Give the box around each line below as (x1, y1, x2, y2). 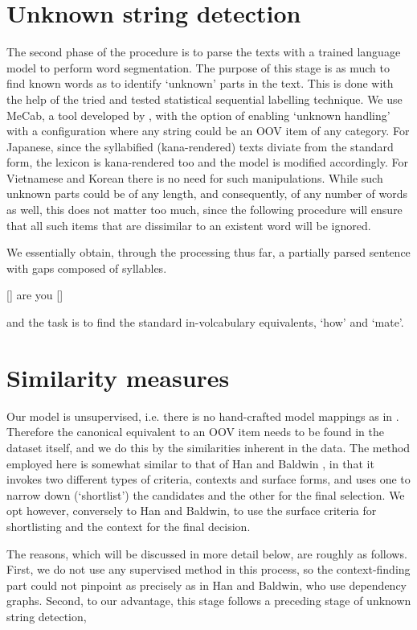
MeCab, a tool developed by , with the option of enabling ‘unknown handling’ (6, 106, 390, 123)
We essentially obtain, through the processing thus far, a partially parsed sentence (6, 244, 411, 261)
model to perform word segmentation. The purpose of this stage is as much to (6, 59, 390, 76)
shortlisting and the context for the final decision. (6, 517, 251, 534)
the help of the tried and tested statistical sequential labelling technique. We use (6, 90, 403, 107)
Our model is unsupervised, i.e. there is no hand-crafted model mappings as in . (6, 407, 399, 424)
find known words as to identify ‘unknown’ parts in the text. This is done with (6, 75, 394, 92)
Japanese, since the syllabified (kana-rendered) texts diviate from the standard (6, 138, 394, 154)
